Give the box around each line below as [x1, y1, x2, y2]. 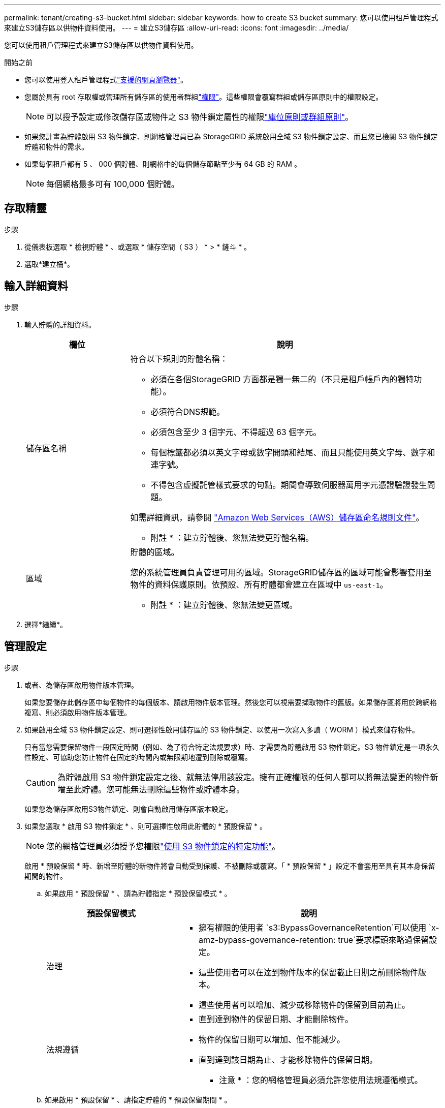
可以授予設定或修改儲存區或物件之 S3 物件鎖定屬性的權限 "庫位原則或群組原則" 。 [46, 112, 354, 122]
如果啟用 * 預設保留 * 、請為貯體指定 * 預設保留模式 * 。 [45, 888, 232, 898]
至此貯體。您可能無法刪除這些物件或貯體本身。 [66, 784, 245, 794]
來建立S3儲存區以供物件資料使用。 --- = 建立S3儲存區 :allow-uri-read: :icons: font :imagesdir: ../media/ [4, 23, 349, 32]
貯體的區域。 [130, 546, 179, 557]
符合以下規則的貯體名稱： [130, 353, 228, 364]
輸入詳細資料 [4, 280, 68, 293]
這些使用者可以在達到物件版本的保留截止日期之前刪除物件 [198, 967, 418, 977]
